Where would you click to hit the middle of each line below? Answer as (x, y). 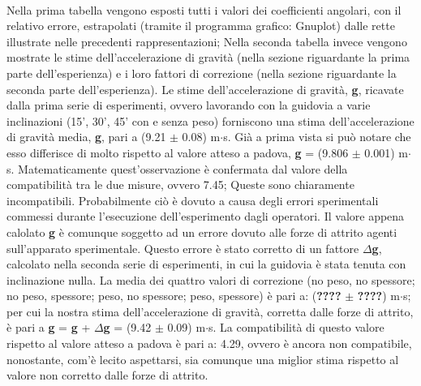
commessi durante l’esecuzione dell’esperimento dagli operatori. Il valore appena (206, 216)
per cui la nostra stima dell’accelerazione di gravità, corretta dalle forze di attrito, (210, 311)
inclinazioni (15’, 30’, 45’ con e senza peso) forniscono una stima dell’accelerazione (210, 120)
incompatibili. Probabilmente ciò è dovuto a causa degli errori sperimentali (193, 200)
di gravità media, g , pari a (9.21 (86, 137)
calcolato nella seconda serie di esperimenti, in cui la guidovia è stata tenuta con (206, 264)
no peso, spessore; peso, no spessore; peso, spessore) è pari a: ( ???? (174, 296)
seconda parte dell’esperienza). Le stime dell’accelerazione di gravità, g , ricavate (205, 89)
